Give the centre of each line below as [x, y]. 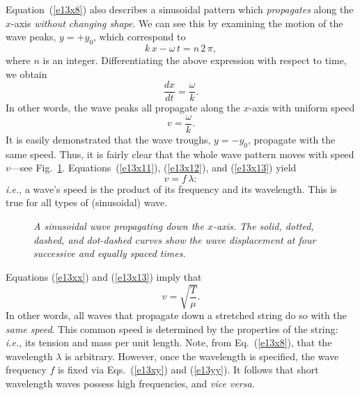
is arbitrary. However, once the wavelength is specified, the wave [202, 356]
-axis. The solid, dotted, [263, 226]
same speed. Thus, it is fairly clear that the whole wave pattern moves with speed [180, 154]
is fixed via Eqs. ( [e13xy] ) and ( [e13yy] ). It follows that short [188, 370]
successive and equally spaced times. [110, 253]
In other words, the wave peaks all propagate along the [123, 108]
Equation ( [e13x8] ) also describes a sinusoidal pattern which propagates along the [180, 9]
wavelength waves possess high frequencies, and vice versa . [130, 383]
